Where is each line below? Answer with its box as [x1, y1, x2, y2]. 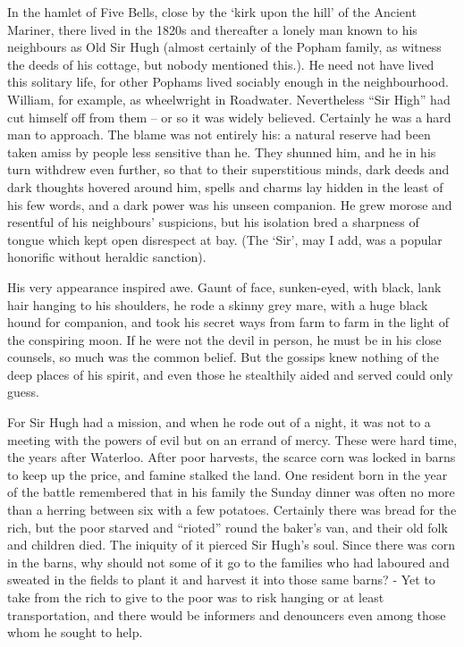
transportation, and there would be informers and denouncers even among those [7, 605, 446, 624]
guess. [7, 382, 39, 401]
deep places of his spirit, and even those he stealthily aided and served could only [7, 365, 453, 383]
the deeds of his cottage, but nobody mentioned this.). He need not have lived [7, 55, 434, 73]
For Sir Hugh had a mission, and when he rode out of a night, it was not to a [7, 413, 431, 432]
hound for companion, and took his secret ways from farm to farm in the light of [7, 313, 449, 332]
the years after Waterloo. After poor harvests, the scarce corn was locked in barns [7, 448, 456, 466]
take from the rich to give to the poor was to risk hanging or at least [7, 588, 384, 606]
